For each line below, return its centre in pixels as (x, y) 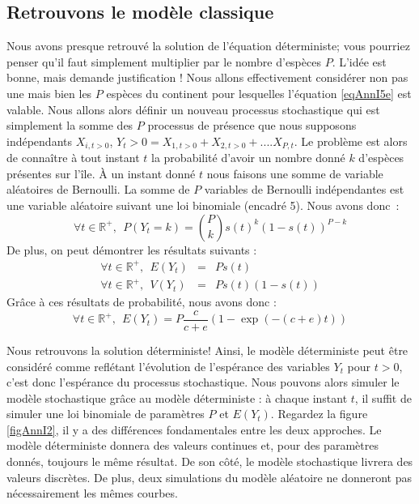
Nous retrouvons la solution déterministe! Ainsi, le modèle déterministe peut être (207, 350)
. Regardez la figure (319, 414)
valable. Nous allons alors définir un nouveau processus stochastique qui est (193, 109)
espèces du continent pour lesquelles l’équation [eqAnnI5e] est (259, 93)
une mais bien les (49, 93)
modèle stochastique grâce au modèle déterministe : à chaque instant (177, 397)
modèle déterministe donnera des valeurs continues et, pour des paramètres (193, 445)
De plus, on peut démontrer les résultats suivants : (132, 249)
